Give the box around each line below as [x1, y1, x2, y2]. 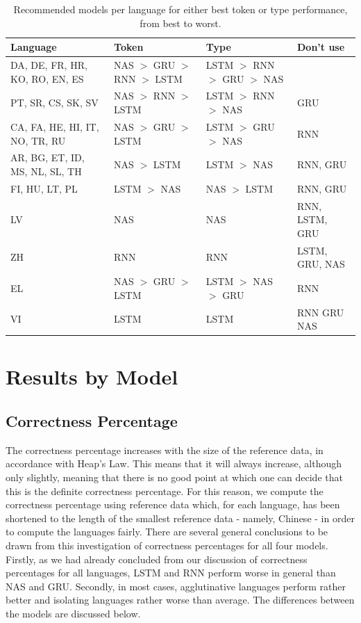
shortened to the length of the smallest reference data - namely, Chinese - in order [6, 510, 355, 525]
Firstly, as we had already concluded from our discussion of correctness [6, 551, 308, 566]
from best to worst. [140, 15, 221, 30]
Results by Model [6, 362, 178, 391]
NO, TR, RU [10, 133, 66, 147]
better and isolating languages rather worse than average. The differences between [6, 592, 355, 607]
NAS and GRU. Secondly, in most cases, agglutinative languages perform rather [6, 578, 346, 593]
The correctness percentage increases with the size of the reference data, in [6, 442, 324, 457]
